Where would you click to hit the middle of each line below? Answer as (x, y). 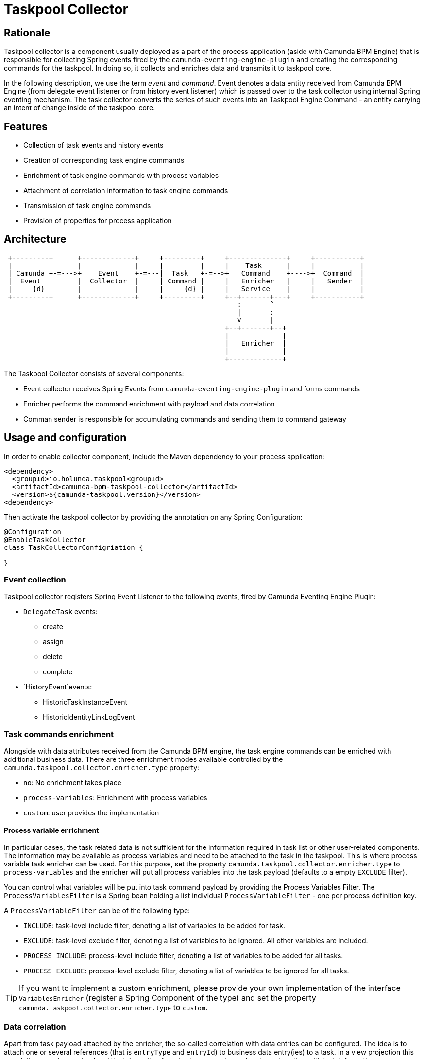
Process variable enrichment (51, 830)
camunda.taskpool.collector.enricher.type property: (102, 768)
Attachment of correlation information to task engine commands (126, 191)
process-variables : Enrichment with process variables (115, 798)
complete (58, 672)
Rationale (27, 33)
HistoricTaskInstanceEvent (85, 702)
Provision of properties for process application (98, 221)
